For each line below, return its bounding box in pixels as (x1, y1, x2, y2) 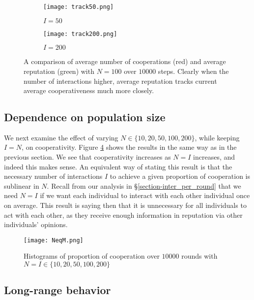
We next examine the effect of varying (4, 132, 118, 142)
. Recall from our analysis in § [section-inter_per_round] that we (47, 180, 241, 191)
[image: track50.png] (43, 3, 114, 10)
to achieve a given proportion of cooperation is (110, 171, 250, 181)
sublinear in (4, 180, 39, 191)
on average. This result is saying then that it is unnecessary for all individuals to (4, 200, 247, 210)
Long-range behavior (4, 282, 111, 298)
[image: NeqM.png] (24, 236, 84, 244)
